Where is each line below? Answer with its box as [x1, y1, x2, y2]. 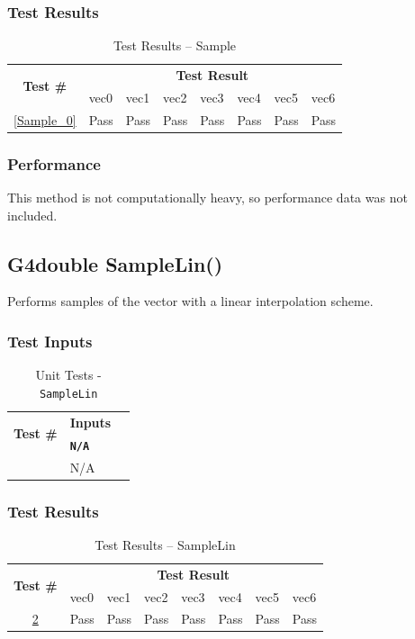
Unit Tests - [35, 365, 102, 384]
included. [7, 205, 58, 224]
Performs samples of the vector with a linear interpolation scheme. [7, 292, 374, 310]
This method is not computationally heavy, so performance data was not [7, 188, 408, 207]
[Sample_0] [14, 110, 77, 129]
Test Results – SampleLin [95, 535, 236, 553]
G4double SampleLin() [7, 249, 223, 277]
